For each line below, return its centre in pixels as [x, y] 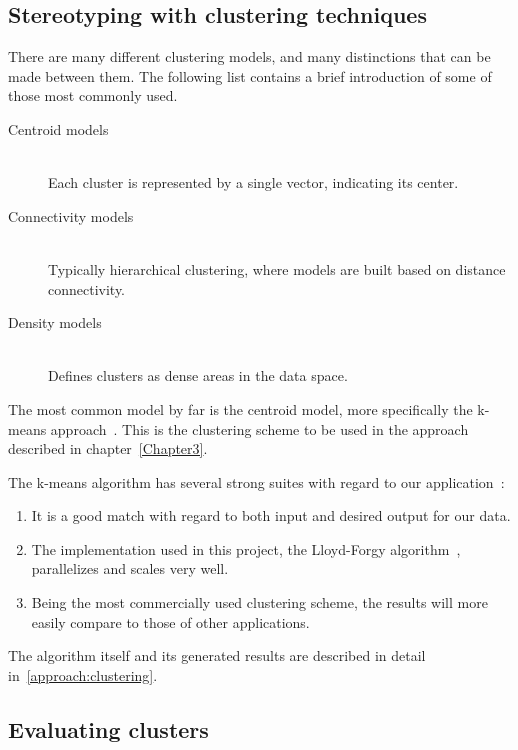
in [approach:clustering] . [83, 674]
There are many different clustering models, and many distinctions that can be [249, 56]
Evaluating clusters [108, 728]
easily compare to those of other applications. [170, 621]
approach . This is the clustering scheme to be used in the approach [259, 428]
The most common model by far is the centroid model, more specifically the [240, 408]
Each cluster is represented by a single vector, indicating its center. [253, 182]
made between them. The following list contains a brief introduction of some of [250, 75]
